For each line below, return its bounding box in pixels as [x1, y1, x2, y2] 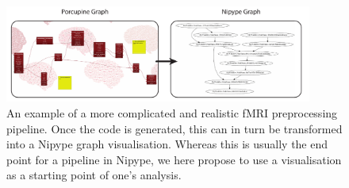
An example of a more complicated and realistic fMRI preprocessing [6, 104, 338, 121]
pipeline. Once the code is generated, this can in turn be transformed [6, 120, 343, 136]
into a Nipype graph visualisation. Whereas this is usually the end [6, 136, 328, 152]
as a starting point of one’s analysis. [6, 167, 182, 183]
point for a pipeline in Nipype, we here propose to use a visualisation [6, 151, 342, 167]
